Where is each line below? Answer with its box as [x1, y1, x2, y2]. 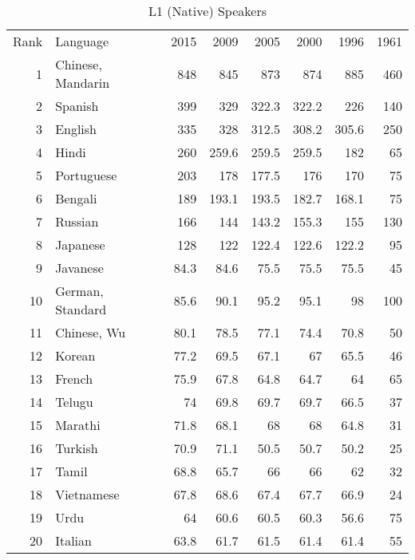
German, [55, 282, 104, 300]
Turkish [55, 439, 98, 457]
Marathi [55, 416, 101, 434]
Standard [55, 300, 107, 318]
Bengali [55, 189, 97, 207]
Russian [55, 212, 99, 231]
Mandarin [55, 73, 110, 92]
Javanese [55, 258, 104, 277]
